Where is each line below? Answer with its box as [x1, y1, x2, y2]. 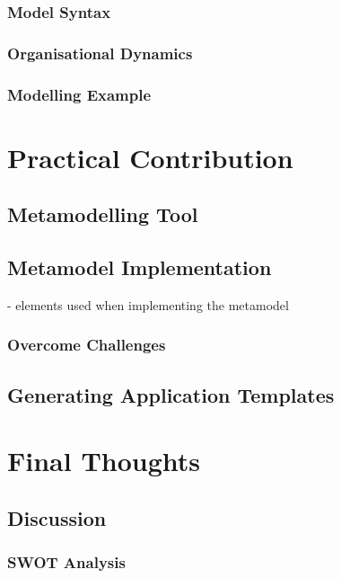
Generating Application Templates [7, 380, 335, 408]
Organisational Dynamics [7, 41, 193, 64]
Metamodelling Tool [7, 200, 198, 228]
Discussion [7, 503, 107, 531]
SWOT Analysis [7, 551, 126, 574]
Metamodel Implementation [7, 253, 272, 281]
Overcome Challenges [7, 333, 166, 356]
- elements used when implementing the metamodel [7, 295, 289, 314]
